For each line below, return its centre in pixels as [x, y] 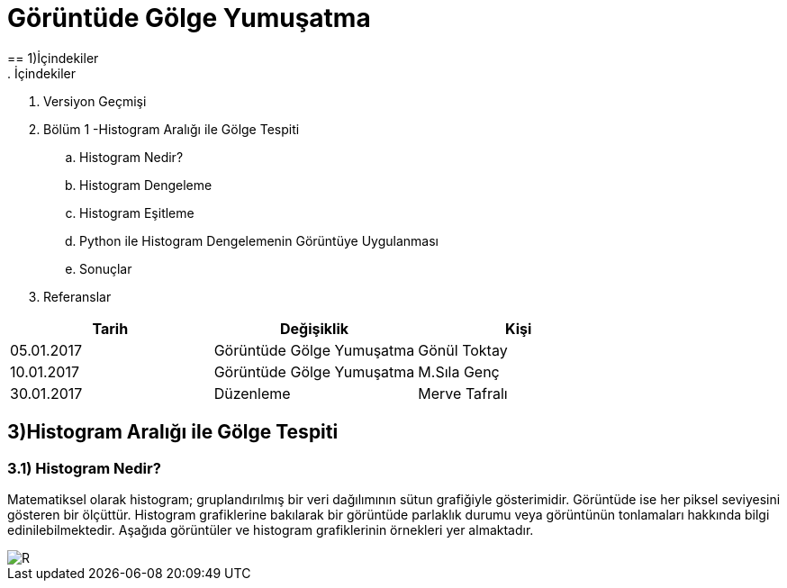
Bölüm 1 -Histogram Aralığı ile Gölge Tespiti [172, 129]
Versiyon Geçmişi [95, 101]
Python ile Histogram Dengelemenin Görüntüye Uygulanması [259, 240]
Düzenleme [252, 393]
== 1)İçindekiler [53, 58]
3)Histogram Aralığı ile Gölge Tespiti [173, 432]
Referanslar [77, 296]
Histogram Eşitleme [137, 213]
